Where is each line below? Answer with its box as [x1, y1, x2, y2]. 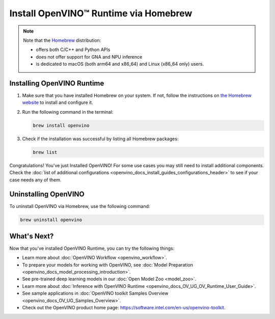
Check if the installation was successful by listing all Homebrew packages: [22, 136, 179, 142]
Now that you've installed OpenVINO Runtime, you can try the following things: [9, 245, 175, 251]
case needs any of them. [9, 176, 62, 183]
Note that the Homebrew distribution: [23, 37, 101, 43]
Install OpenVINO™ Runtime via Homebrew [9, 8, 193, 19]
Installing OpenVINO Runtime [9, 79, 104, 88]
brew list [33, 149, 58, 155]
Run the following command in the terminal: [22, 109, 114, 115]
